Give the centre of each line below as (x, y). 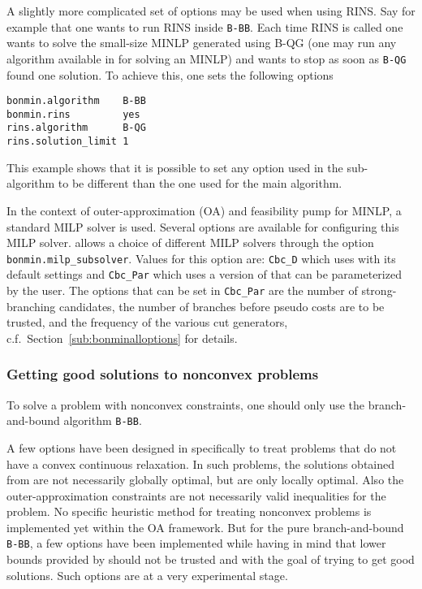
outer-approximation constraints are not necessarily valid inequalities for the (196, 495)
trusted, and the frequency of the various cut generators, (147, 322)
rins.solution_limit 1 (68, 142)
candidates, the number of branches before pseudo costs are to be (222, 306)
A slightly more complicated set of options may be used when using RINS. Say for (211, 11)
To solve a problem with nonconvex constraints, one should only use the (186, 404)
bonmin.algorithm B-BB (76, 101)
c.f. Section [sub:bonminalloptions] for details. (122, 338)
